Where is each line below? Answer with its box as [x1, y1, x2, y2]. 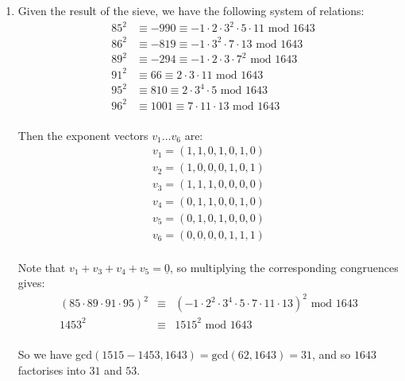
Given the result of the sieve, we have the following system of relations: [17, 2, 364, 18]
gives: [17, 274, 45, 291]
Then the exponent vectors [17, 126, 148, 143]
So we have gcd [17, 345, 93, 362]
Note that [17, 259, 66, 275]
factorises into [17, 361, 86, 378]
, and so [311, 345, 351, 362]
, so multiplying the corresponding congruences [169, 259, 399, 275]
